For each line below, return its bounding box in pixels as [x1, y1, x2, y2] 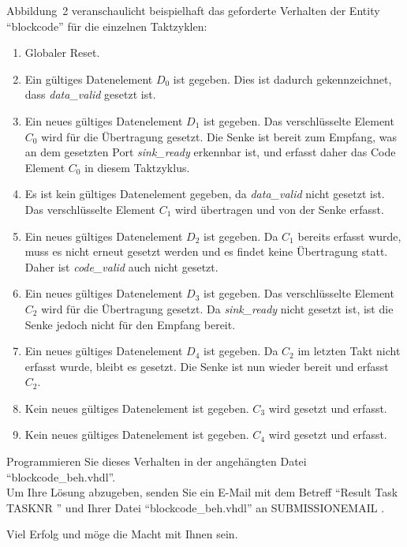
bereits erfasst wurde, [297, 227, 401, 244]
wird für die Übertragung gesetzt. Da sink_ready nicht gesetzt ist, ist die [41, 300, 394, 317]
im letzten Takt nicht [297, 343, 401, 359]
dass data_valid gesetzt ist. [24, 86, 156, 103]
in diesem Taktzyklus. [84, 159, 190, 175]
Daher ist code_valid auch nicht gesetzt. [24, 258, 218, 275]
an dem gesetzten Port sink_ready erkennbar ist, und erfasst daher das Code [24, 144, 396, 160]
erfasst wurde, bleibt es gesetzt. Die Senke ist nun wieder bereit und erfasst [24, 358, 389, 374]
